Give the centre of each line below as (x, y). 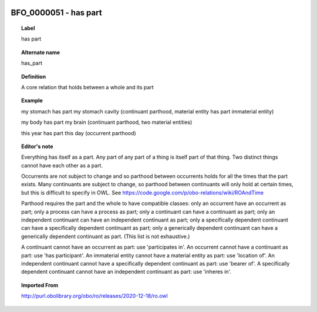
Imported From (40, 285)
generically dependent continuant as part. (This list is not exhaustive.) (106, 236)
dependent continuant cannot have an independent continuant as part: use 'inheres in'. (127, 272)
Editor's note (37, 146)
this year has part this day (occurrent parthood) (79, 133)
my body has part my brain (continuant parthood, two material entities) (107, 122)
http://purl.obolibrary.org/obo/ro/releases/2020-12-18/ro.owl (95, 296)
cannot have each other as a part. (62, 165)
